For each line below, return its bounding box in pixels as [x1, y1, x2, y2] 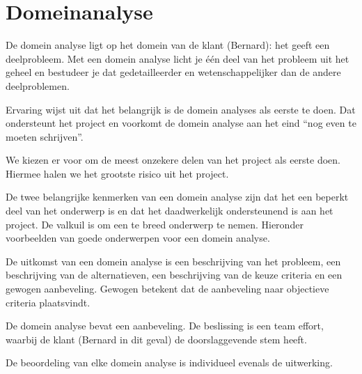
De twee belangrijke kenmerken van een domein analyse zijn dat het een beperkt [6, 189, 349, 204]
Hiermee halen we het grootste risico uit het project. [6, 166, 229, 180]
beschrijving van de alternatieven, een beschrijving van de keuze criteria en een [6, 267, 343, 282]
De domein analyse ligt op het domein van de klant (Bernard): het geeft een [6, 38, 330, 52]
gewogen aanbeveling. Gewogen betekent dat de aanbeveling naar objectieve [6, 281, 329, 296]
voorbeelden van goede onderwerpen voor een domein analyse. [6, 231, 270, 245]
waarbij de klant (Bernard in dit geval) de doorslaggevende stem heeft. [6, 332, 307, 346]
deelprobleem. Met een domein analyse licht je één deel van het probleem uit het [6, 51, 349, 65]
